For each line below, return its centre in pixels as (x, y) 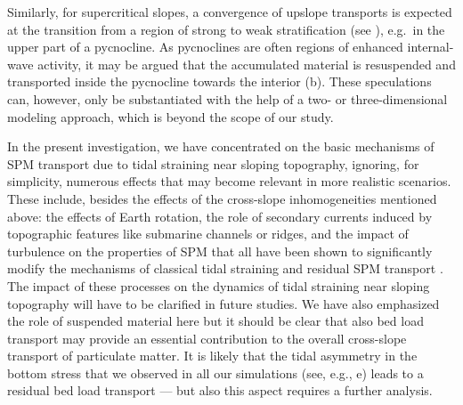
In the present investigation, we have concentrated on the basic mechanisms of (221, 146)
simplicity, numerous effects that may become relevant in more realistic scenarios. (229, 181)
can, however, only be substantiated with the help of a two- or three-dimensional (227, 98)
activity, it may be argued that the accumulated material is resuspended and (247, 64)
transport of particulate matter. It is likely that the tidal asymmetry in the (212, 356)
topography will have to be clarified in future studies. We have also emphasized (223, 303)
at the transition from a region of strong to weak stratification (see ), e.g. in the (226, 29)
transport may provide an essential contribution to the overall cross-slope (207, 338)
